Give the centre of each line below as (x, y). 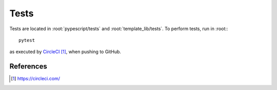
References (28, 66)
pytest (27, 40)
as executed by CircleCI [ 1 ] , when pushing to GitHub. (65, 52)
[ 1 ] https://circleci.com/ (35, 79)
